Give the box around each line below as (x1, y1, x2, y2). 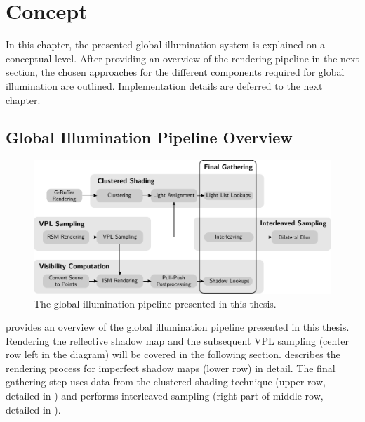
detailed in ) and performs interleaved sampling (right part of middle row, (6, 388, 324, 403)
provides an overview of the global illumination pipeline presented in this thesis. (6, 319, 350, 334)
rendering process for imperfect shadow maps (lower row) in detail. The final (6, 360, 336, 375)
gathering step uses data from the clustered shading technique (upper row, (6, 374, 326, 389)
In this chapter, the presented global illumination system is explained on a (6, 37, 326, 52)
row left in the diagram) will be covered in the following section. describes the (6, 347, 340, 362)
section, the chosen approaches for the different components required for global (6, 65, 345, 79)
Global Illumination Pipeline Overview (6, 126, 293, 148)
